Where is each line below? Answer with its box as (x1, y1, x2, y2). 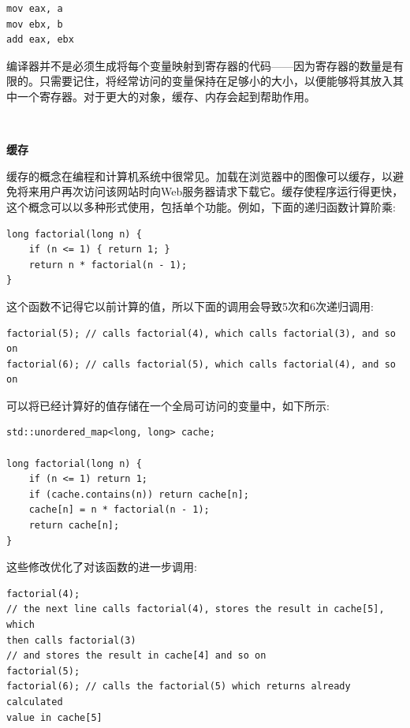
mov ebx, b (6, 18, 63, 30)
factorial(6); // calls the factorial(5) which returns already (6, 681, 351, 693)
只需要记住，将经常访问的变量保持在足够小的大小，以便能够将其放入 (39, 73, 393, 89)
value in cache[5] (6, 711, 102, 723)
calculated (6, 696, 63, 707)
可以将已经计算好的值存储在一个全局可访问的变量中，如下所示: (6, 397, 330, 413)
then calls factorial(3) (6, 634, 136, 646)
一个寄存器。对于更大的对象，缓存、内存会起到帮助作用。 (17, 88, 315, 104)
